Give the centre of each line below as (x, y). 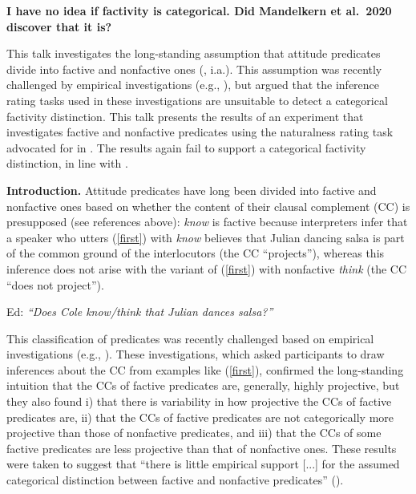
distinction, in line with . (67, 163)
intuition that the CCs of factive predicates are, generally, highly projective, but (203, 385)
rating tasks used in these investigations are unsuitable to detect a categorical (197, 100)
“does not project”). (55, 284)
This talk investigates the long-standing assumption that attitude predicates (194, 53)
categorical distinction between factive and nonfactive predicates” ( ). (175, 480)
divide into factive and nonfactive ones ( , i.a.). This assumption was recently (194, 69)
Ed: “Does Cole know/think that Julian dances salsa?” (140, 312)
